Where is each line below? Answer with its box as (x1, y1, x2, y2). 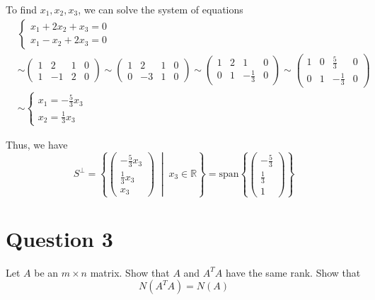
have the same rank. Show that (225, 265, 361, 279)
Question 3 (6, 224, 113, 253)
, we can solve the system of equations (78, 2, 243, 16)
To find (6, 2, 37, 16)
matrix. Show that (90, 265, 170, 279)
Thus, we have (6, 137, 68, 151)
